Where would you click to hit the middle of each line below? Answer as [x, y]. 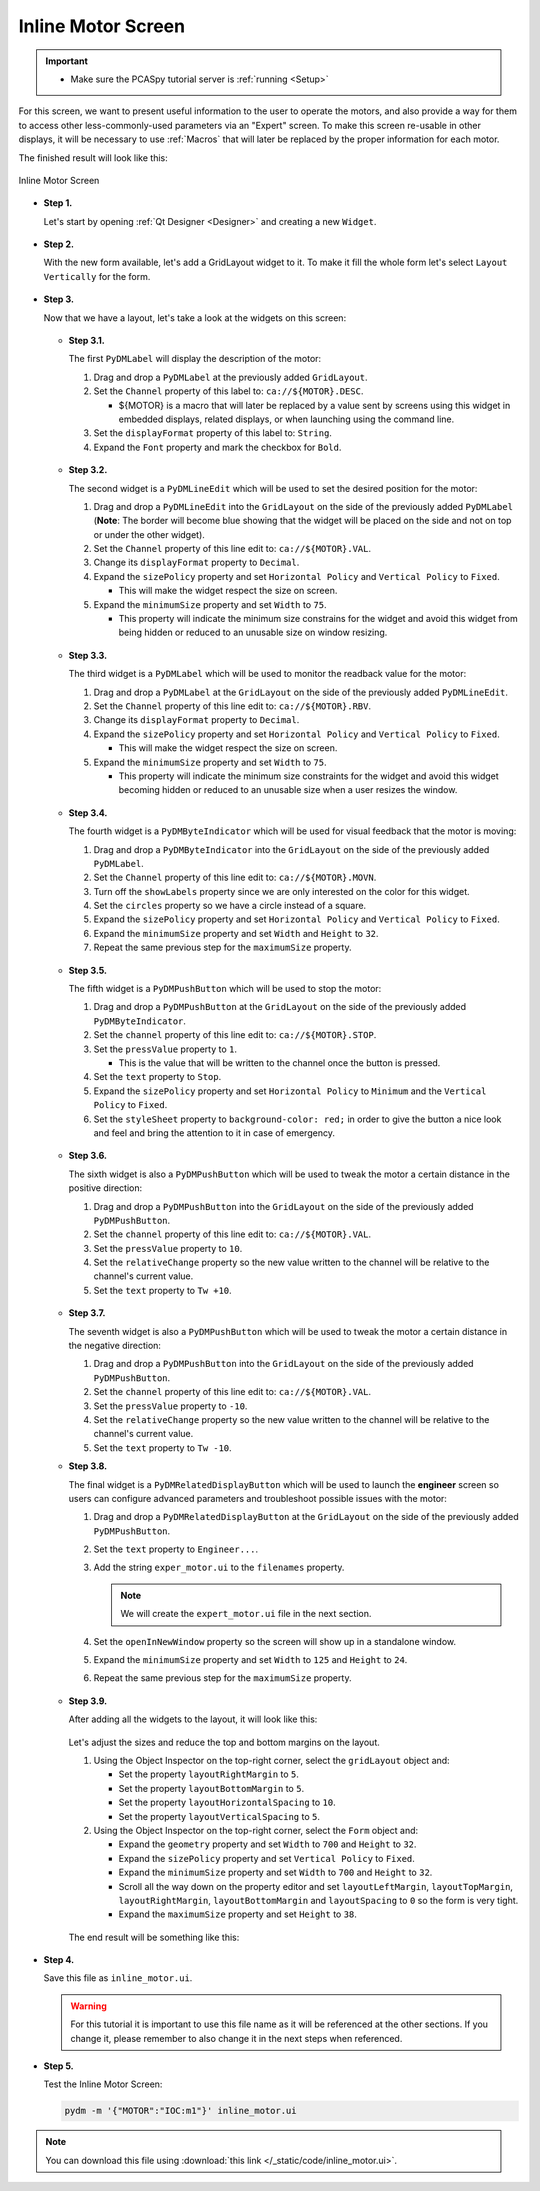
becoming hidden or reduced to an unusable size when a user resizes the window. [288, 790]
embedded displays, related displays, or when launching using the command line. [286, 419]
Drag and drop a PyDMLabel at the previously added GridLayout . [230, 377]
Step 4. [59, 1960]
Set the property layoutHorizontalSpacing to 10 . [227, 1802]
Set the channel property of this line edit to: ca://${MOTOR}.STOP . [235, 1035]
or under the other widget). [149, 534]
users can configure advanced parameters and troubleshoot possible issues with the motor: [257, 1498]
